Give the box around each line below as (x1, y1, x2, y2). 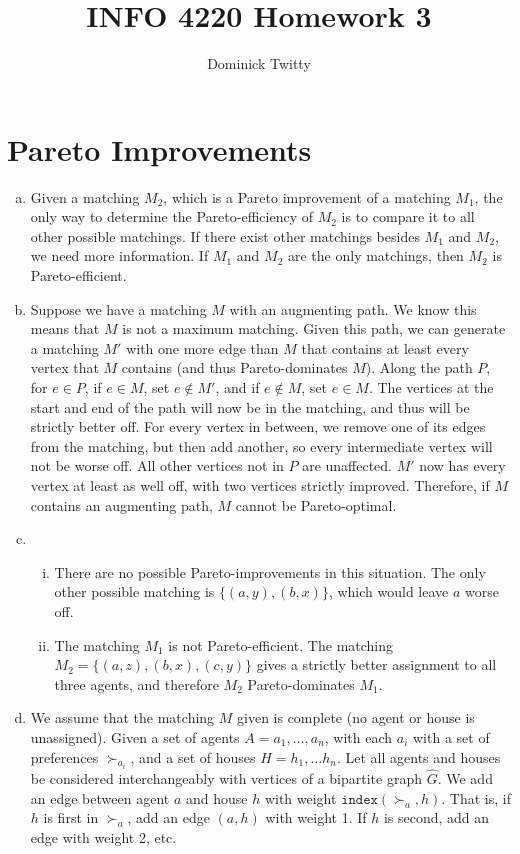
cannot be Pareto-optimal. (235, 494, 397, 515)
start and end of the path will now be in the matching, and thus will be (30, 396, 470, 417)
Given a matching (30, 186, 140, 207)
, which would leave (328, 581, 449, 602)
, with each (324, 726, 393, 747)
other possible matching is (54, 581, 215, 602)
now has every (419, 455, 506, 476)
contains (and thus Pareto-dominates (121, 357, 348, 378)
